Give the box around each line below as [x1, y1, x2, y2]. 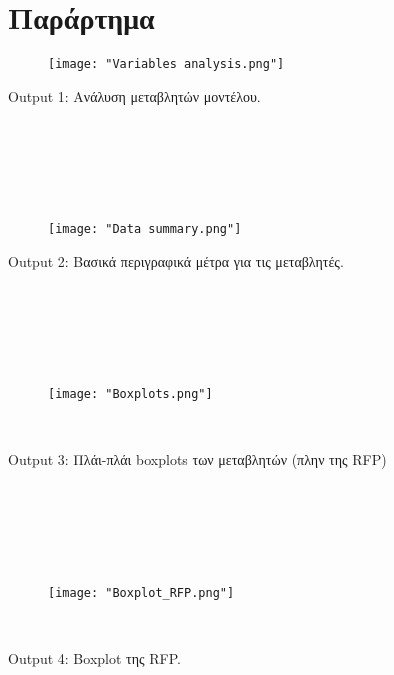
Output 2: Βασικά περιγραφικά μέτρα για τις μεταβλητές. [8, 250, 344, 271]
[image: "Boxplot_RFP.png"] [48, 585, 235, 600]
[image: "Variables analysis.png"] [48, 56, 285, 71]
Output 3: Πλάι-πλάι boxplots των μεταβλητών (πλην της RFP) [8, 449, 387, 470]
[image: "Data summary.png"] [48, 221, 242, 236]
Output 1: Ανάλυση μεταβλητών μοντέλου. [8, 85, 261, 106]
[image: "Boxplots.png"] [48, 386, 213, 401]
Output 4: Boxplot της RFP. [8, 647, 181, 668]
